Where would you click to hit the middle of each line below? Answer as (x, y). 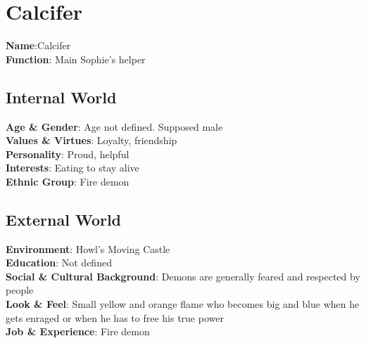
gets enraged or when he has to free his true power (115, 317)
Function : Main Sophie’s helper (76, 59)
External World (64, 219)
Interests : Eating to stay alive (72, 168)
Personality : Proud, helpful (68, 154)
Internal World (61, 97)
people (20, 290)
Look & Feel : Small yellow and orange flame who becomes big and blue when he (183, 304)
